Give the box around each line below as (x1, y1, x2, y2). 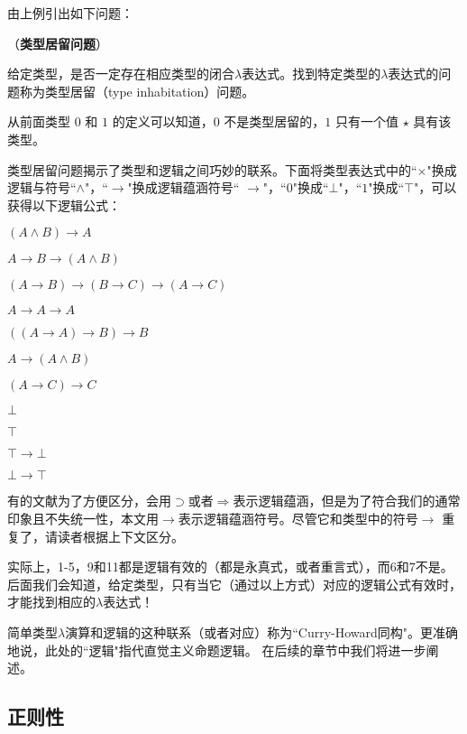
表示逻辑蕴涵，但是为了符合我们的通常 (233, 491, 461, 510)
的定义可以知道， (112, 112, 214, 131)
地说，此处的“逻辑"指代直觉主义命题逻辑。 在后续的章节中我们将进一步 (7, 640, 426, 659)
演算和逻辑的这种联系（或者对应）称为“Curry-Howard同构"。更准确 (65, 622, 459, 641)
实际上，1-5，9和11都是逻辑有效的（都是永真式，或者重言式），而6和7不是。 (7, 557, 453, 576)
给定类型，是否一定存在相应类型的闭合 (7, 64, 234, 83)
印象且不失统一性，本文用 (7, 508, 159, 527)
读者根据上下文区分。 (57, 526, 184, 545)
